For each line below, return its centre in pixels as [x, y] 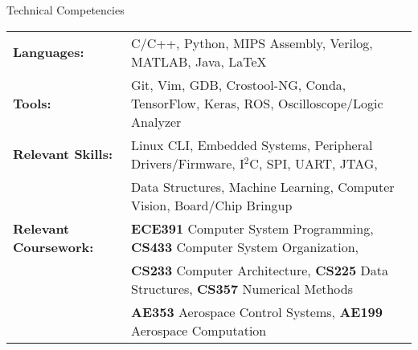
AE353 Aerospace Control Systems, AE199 [257, 311]
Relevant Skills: [63, 154]
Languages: [49, 52]
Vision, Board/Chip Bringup [212, 205]
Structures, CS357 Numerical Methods [242, 288]
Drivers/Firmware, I [188, 163]
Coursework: [53, 246]
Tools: [32, 103]
